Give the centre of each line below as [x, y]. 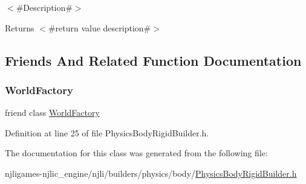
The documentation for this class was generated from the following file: [136, 153]
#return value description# [99, 27]
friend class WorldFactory [52, 113]
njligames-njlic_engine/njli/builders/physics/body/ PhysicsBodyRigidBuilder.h [151, 173]
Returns [20, 27]
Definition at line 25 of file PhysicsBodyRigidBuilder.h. [107, 132]
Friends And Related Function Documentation [153, 60]
